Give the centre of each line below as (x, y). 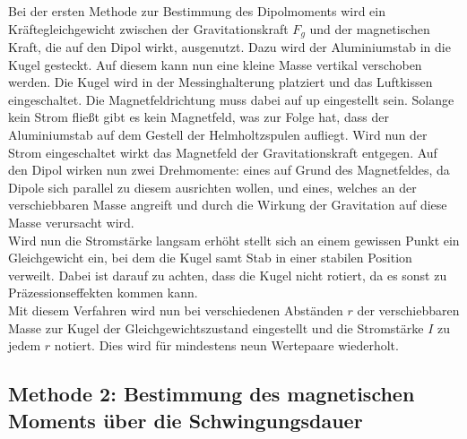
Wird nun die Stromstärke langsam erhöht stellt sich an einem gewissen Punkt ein (234, 240)
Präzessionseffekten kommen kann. (103, 293)
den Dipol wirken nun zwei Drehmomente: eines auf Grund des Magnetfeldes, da (229, 170)
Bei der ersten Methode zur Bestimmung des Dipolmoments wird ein (197, 11)
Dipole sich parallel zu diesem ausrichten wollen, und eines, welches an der (212, 187)
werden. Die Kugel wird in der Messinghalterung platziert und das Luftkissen (221, 82)
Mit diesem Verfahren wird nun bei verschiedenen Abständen (176, 310)
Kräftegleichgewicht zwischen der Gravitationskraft (148, 28)
